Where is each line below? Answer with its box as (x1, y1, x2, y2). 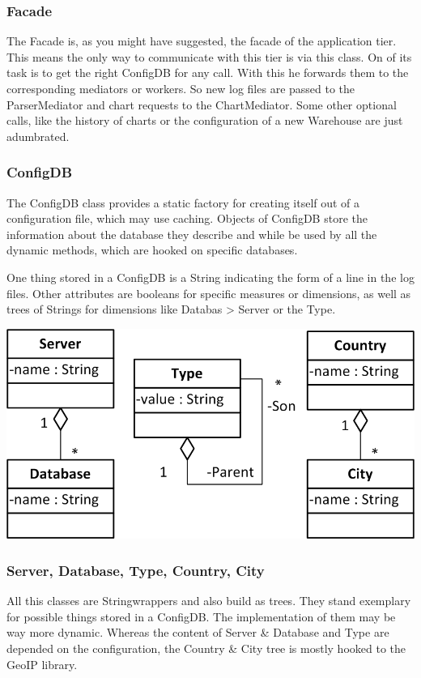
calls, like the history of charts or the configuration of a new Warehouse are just (6, 112, 403, 129)
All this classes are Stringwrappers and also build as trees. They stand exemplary (6, 592, 411, 609)
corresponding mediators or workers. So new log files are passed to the (6, 80, 355, 96)
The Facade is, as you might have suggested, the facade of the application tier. (6, 32, 397, 49)
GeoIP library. (6, 655, 78, 672)
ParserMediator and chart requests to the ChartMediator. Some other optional (6, 96, 397, 113)
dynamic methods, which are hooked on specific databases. (6, 241, 298, 258)
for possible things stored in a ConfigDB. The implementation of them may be (6, 608, 396, 625)
